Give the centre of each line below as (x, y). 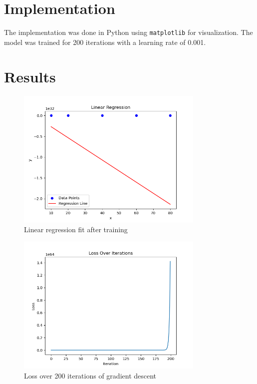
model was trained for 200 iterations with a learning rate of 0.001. (105, 42)
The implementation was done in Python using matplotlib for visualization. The (128, 32)
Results (30, 76)
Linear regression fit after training (76, 229)
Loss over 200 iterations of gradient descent (90, 376)
